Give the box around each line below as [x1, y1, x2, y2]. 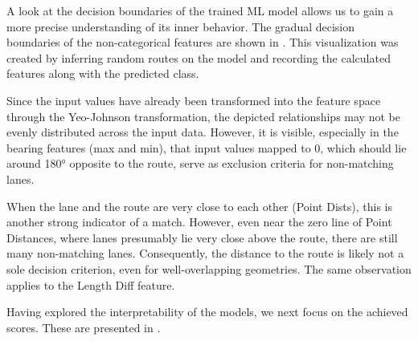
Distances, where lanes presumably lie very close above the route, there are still [6, 229, 398, 246]
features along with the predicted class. [6, 65, 199, 82]
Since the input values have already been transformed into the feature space [6, 91, 381, 108]
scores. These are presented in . [6, 319, 161, 335]
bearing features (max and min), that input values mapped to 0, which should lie [6, 139, 407, 156]
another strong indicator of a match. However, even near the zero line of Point [6, 213, 392, 230]
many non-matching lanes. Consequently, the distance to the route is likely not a [6, 245, 404, 262]
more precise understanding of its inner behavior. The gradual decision [6, 18, 355, 35]
